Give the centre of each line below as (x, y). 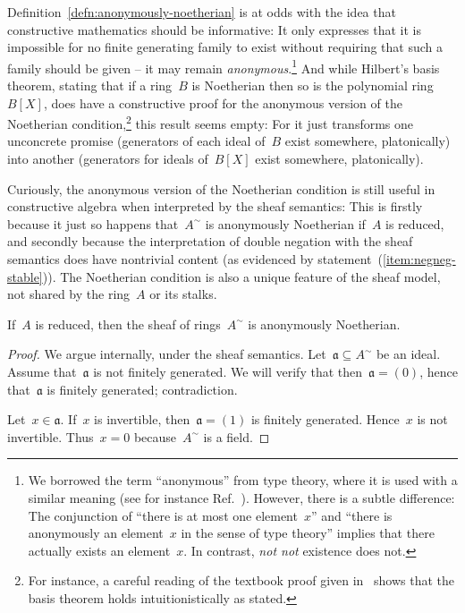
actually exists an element (99, 550)
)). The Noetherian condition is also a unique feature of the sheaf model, (241, 276)
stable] (25, 276)
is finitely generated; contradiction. (142, 389)
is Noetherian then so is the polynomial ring (313, 85)
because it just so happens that (93, 223)
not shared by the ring (69, 294)
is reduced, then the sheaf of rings (128, 324)
